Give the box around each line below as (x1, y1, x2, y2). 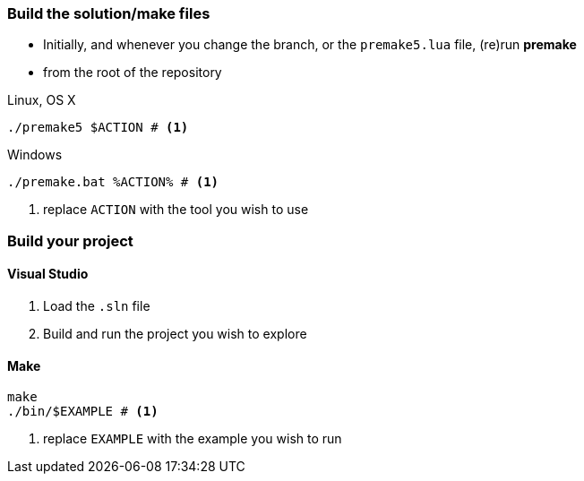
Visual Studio (7, 266, 89, 282)
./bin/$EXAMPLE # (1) (7, 404, 159, 419)
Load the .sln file (43, 297, 150, 314)
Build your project (7, 231, 133, 250)
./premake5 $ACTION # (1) (7, 120, 189, 135)
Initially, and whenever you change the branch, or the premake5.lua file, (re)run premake (43, 37, 577, 53)
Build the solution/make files (7, 4, 210, 22)
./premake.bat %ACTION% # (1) (7, 175, 219, 190)
